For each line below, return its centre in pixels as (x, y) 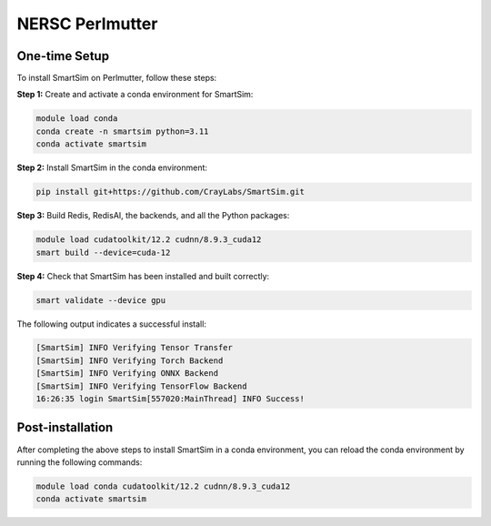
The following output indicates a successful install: (111, 324)
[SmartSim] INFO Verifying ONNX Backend (127, 374)
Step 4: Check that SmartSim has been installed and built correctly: (143, 276)
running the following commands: (80, 462)
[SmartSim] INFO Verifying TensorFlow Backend (141, 386)
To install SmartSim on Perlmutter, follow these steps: (117, 78)
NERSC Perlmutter (87, 24)
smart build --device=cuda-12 (103, 252)
